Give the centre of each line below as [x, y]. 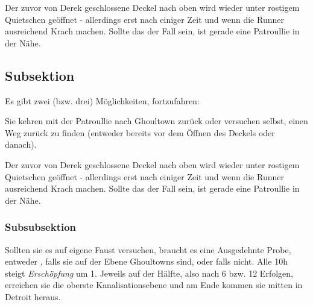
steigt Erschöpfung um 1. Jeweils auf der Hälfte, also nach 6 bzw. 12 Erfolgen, [149, 273]
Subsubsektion [41, 227]
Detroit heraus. [33, 296]
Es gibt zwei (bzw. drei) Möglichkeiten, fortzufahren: [102, 100]
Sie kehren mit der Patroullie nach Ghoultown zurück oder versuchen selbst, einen [156, 121]
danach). [21, 144]
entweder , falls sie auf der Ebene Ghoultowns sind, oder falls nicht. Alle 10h [147, 261]
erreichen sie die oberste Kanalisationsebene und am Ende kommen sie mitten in [154, 285]
